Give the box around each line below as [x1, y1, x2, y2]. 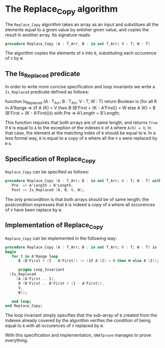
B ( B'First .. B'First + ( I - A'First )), [18, 281, 105, 286]
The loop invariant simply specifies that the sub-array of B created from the [5, 312, 157, 318]
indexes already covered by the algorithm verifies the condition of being [5, 318, 151, 323]
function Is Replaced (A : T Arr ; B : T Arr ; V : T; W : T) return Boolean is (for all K [5, 99, 157, 106]
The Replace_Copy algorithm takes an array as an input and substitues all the [5, 21, 159, 27]
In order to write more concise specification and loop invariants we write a [5, 84, 156, 90]
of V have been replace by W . [5, 207, 62, 213]
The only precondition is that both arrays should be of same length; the [5, 196, 149, 202]
